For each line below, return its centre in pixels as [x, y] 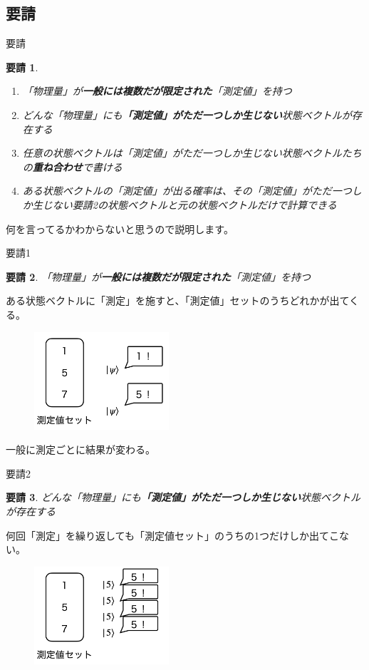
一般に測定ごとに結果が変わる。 [80, 449]
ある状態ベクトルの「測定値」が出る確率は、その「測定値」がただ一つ [187, 191]
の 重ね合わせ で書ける [72, 166]
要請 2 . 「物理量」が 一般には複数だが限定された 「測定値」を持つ [158, 276]
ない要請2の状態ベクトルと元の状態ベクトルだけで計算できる [194, 204]
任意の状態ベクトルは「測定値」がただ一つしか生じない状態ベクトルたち [192, 153]
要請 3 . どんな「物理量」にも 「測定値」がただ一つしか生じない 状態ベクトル [183, 497]
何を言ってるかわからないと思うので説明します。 [120, 228]
